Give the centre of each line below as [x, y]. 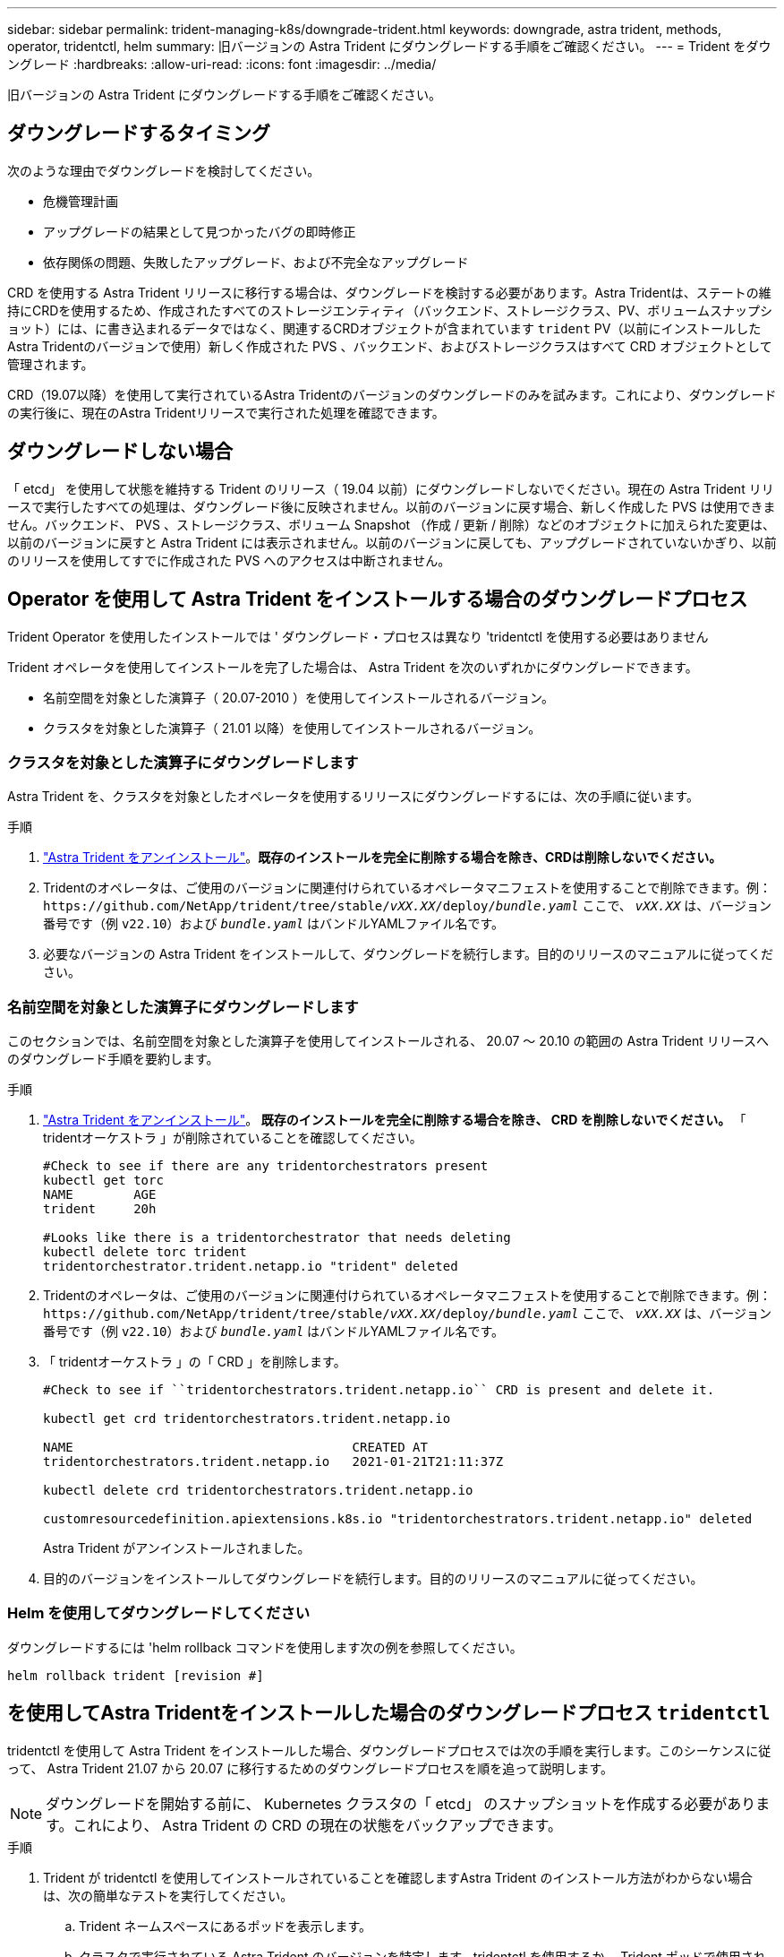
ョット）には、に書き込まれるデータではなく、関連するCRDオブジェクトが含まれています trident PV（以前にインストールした [384, 328]
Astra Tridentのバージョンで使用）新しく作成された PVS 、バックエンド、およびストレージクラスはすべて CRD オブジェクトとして [390, 346]
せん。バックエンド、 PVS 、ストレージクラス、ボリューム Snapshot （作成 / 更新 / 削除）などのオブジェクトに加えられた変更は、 [391, 524]
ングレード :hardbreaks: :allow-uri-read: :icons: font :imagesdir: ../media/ [222, 64]
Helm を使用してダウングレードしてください [159, 1613]
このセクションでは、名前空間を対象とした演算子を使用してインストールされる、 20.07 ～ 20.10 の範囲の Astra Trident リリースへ [388, 1041]
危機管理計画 [81, 201]
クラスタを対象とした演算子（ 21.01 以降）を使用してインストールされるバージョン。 [292, 728]
